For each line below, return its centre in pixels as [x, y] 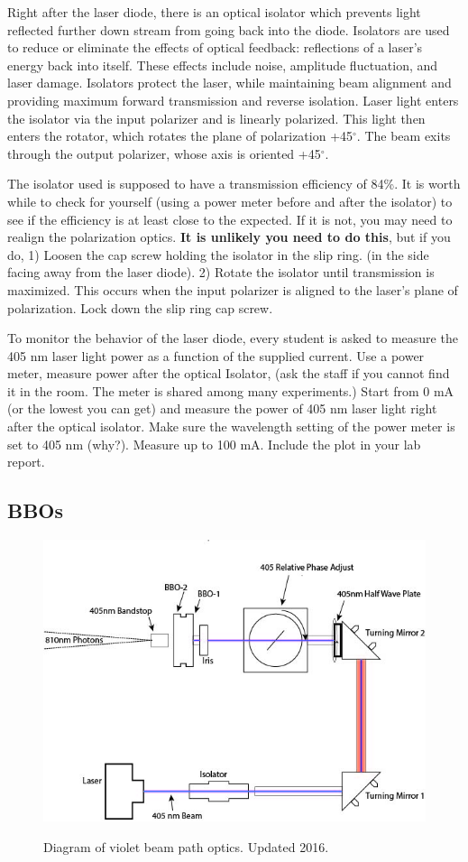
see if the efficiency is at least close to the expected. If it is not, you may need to [230, 219]
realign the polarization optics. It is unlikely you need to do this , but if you [229, 237]
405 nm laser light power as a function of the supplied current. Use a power [216, 355]
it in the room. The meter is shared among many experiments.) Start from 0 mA [231, 390]
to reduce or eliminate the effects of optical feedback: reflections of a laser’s [215, 47]
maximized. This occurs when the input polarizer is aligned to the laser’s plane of [233, 289]
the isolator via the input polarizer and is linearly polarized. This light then [216, 118]
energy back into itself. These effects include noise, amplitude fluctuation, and [223, 65]
